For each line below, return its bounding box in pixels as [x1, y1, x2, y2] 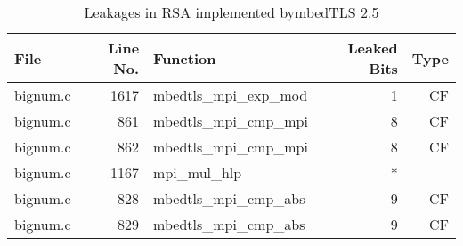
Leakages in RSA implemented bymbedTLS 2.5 [84, 2, 379, 22]
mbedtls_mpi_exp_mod [153, 85, 308, 105]
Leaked [347, 37, 398, 58]
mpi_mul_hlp [153, 162, 242, 183]
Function [153, 47, 216, 69]
